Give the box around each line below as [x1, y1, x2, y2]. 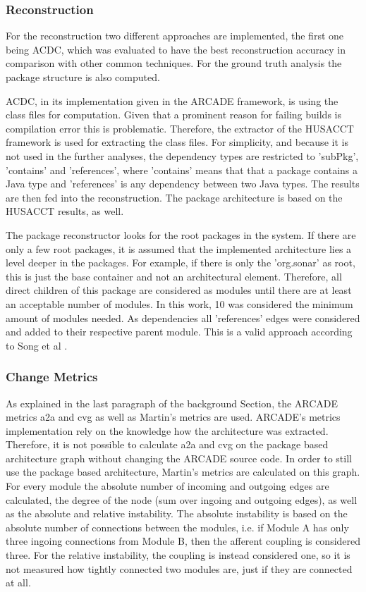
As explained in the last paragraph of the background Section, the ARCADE [6, 395, 338, 410]
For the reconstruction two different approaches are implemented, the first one [6, 28, 344, 43]
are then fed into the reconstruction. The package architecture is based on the [6, 190, 343, 204]
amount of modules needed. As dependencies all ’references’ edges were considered [6, 310, 360, 325]
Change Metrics [6, 368, 98, 386]
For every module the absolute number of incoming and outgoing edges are [6, 479, 329, 493]
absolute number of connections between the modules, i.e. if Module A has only [6, 519, 349, 534]
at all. [6, 575, 31, 590]
